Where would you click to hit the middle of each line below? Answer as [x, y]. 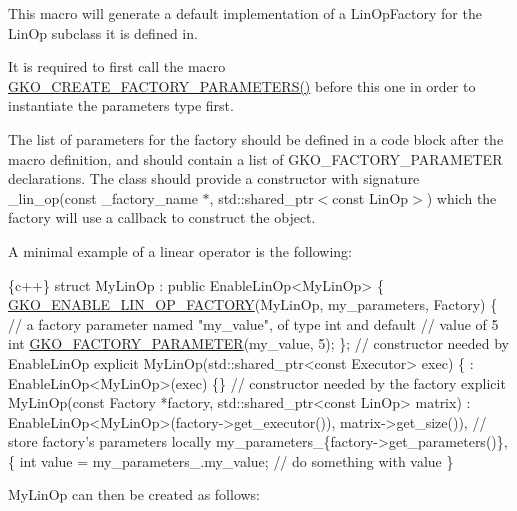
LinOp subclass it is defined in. [103, 32]
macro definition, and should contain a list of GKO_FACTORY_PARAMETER [255, 158]
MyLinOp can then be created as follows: [134, 494]
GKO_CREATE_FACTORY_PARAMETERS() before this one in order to [242, 85]
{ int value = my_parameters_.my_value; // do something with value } [231, 460]
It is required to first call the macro [117, 66]
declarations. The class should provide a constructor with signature [214, 178]
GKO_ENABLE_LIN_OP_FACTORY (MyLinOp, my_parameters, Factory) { [253, 304]
